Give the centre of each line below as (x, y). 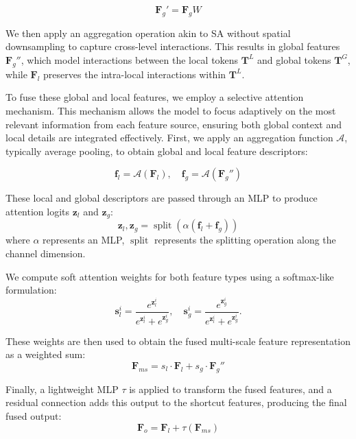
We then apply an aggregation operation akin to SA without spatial (148, 33)
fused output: (34, 415)
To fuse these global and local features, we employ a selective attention (155, 97)
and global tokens (294, 59)
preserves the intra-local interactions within (135, 74)
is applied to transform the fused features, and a (230, 389)
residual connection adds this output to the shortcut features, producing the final (176, 402)
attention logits (38, 211)
